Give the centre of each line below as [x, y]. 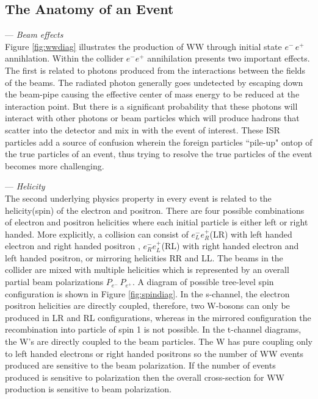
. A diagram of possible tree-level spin [203, 282]
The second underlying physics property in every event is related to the [138, 198]
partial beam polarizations [54, 282]
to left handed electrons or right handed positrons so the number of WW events [154, 353]
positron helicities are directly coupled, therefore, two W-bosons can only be [147, 305]
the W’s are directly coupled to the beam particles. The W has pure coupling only [159, 341]
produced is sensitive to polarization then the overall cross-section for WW [145, 377]
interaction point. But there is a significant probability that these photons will [151, 106]
